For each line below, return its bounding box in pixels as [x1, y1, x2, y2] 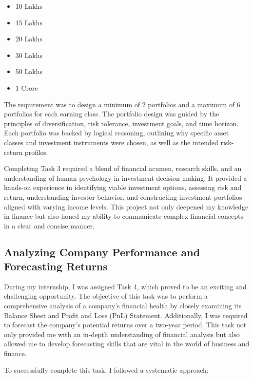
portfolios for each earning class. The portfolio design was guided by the [4, 109, 219, 119]
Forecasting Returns [4, 259, 108, 274]
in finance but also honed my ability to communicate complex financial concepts [4, 211, 243, 221]
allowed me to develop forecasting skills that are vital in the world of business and [4, 339, 250, 349]
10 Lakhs [15, 1, 42, 11]
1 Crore [15, 82, 38, 93]
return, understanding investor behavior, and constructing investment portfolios [4, 191, 242, 202]
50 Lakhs [15, 66, 42, 76]
